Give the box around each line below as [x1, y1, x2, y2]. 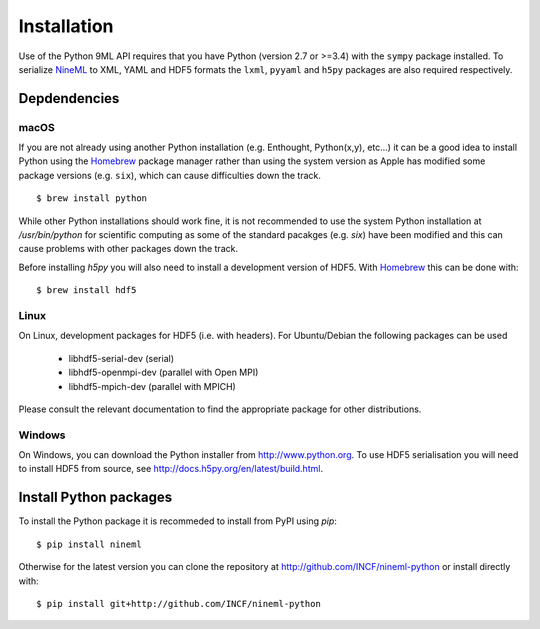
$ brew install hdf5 [36, 285, 137, 296]
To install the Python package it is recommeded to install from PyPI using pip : [18, 515, 337, 527]
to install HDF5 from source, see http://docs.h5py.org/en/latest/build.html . [18, 463, 324, 475]
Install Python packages [18, 489, 173, 506]
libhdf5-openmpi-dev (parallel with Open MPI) [68, 366, 259, 379]
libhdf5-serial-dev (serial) [68, 352, 175, 364]
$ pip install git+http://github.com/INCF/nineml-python [36, 598, 322, 609]
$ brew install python [36, 193, 148, 204]
